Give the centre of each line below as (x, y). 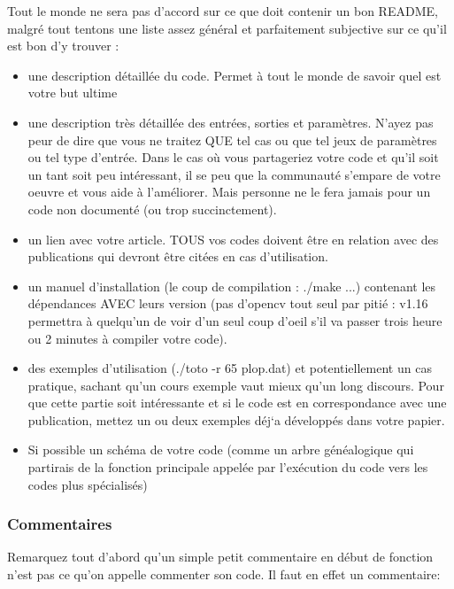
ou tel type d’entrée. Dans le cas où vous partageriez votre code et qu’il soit (233, 157)
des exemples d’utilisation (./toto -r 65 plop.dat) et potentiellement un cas (230, 368)
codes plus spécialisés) (88, 484)
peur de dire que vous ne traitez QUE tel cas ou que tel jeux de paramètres (232, 139)
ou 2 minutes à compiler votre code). (127, 338)
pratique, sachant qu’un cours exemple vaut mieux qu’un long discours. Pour (236, 385)
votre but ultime (73, 93)
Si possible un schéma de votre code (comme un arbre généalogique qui (221, 449)
